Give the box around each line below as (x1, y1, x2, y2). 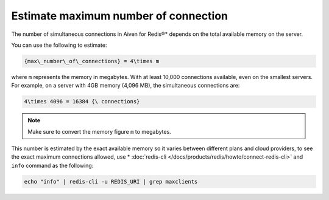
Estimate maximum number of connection (11, 9, 228, 22)
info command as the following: (11, 162, 94, 169)
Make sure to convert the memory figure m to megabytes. (27, 128, 172, 135)
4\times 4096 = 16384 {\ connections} (24, 98, 140, 105)
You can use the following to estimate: (11, 41, 107, 49)
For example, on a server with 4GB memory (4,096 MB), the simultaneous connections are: (11, 82, 240, 89)
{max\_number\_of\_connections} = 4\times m (24, 58, 160, 64)
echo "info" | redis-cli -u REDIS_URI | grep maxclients (24, 178, 198, 185)
